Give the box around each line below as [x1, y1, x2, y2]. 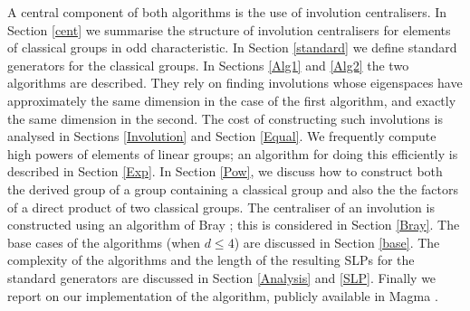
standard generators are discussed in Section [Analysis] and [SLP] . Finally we [7, 268, 436, 287]
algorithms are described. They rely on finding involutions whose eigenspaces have [7, 73, 463, 92]
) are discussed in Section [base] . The [234, 232, 440, 251]
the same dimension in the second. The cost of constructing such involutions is [7, 108, 443, 127]
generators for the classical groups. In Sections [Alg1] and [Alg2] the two [7, 55, 409, 74]
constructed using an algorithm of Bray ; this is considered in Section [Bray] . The [7, 215, 460, 234]
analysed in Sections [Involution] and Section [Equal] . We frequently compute [7, 127, 436, 146]
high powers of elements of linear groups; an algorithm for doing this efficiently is [7, 144, 458, 163]
